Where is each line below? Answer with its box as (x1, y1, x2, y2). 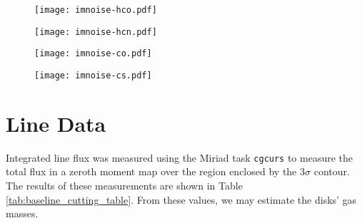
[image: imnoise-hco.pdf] (34, 5, 157, 15)
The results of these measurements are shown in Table (6, 178, 243, 192)
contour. (313, 164, 350, 179)
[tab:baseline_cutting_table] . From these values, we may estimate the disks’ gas (6, 192, 357, 207)
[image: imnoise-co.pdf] (34, 48, 152, 59)
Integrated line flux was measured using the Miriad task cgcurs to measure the (6, 150, 353, 165)
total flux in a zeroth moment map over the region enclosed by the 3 (6, 164, 305, 179)
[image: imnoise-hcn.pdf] (34, 26, 157, 37)
